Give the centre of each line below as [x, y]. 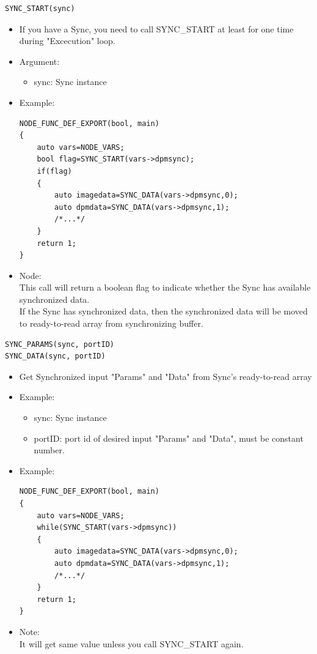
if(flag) [54, 171]
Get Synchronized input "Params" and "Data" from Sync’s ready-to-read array [166, 376]
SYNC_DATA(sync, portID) [55, 356]
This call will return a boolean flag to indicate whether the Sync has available [165, 287]
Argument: [39, 61]
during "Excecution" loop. [67, 41]
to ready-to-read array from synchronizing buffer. [111, 323]
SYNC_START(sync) [40, 9]
